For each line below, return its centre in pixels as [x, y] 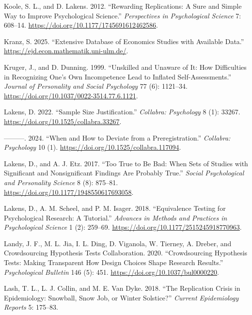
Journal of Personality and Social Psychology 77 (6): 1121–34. [96, 86]
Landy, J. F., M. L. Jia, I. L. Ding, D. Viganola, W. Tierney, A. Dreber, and [118, 243]
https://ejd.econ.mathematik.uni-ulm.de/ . [66, 51]
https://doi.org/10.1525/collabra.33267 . [63, 121]
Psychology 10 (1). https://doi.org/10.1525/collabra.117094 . [93, 147]
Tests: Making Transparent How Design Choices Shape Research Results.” [114, 262]
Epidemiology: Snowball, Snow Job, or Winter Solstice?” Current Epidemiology [121, 297]
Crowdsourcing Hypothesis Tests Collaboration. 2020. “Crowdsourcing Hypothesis [126, 253]
